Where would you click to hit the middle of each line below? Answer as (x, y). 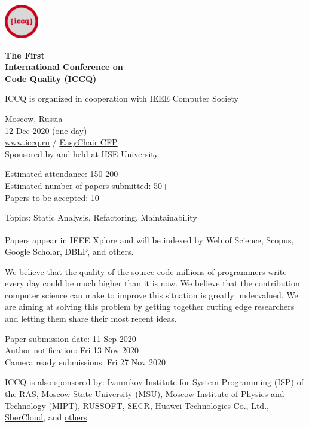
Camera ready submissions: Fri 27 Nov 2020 (85, 362)
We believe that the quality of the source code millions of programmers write (146, 271)
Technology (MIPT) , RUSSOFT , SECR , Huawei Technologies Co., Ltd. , (137, 405)
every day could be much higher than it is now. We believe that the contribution (152, 283)
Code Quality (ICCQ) (51, 78)
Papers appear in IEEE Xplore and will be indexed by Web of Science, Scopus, (149, 240)
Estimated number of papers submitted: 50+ (87, 185)
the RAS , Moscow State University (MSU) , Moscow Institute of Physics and (145, 393)
